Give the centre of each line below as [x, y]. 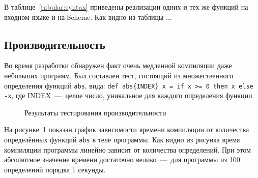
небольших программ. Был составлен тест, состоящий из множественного [119, 75]
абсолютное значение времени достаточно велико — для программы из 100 [122, 159]
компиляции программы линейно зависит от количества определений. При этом [127, 149]
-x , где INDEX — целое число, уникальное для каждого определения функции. [129, 95]
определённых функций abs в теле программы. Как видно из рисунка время [122, 140]
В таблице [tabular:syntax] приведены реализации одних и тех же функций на [126, 7]
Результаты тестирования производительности [95, 112]
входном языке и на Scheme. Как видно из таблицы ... [88, 17]
